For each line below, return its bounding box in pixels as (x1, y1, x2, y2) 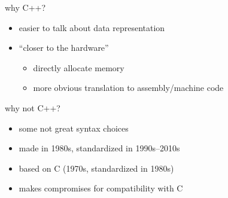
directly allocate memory (33, 61, 124, 74)
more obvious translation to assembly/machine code (33, 81, 224, 94)
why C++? (5, 1, 46, 13)
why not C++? (5, 101, 60, 114)
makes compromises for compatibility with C (19, 182, 183, 194)
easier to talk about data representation (19, 21, 165, 33)
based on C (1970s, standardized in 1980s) (19, 162, 174, 174)
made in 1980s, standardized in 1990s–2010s (19, 142, 180, 154)
